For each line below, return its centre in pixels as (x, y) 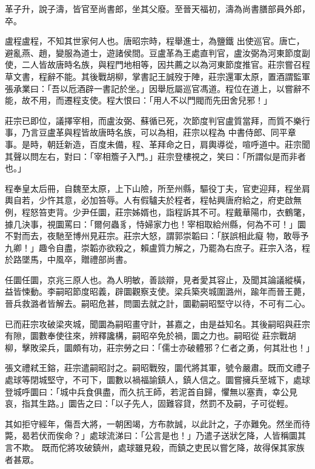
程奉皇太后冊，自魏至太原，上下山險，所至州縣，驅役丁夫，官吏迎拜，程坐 (153, 188)
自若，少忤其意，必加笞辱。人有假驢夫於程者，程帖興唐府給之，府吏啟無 (157, 200)
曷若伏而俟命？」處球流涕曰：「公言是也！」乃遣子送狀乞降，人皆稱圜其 (164, 435)
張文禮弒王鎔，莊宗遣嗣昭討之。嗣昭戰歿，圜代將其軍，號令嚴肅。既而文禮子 (157, 368)
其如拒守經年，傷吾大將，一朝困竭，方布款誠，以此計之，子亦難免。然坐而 (153, 423)
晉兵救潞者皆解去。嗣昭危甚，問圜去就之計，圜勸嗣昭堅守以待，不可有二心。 (157, 303)
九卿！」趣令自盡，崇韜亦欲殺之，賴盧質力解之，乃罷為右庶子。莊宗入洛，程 (157, 247)
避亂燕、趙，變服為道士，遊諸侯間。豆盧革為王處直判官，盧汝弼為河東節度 (153, 52)
